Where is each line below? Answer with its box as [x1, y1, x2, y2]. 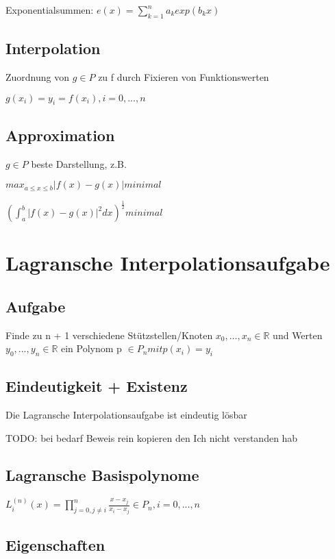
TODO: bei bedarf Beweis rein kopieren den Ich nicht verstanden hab [5, 430, 298, 445]
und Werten [273, 327, 323, 342]
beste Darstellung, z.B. [31, 156, 127, 171]
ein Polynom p [61, 341, 122, 356]
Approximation [5, 124, 115, 145]
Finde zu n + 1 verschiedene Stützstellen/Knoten [5, 327, 213, 342]
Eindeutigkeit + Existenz [5, 375, 188, 397]
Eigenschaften [5, 534, 106, 555]
